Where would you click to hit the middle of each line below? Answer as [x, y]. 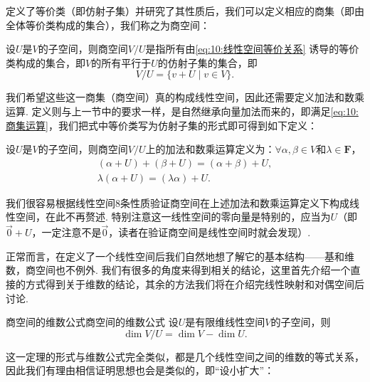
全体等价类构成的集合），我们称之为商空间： [108, 25]
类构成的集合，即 [46, 62]
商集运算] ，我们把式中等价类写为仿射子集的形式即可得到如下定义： [162, 125]
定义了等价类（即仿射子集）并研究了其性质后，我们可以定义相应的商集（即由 [185, 11]
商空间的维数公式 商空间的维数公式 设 [92, 322]
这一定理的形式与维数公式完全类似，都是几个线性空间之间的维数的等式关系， [185, 356]
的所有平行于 [121, 62]
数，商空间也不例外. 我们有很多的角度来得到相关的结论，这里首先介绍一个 [178, 270]
